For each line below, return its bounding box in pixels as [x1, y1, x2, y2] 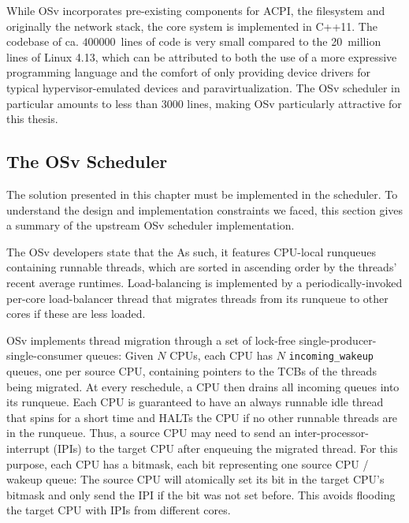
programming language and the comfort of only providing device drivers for [6, 64, 371, 80]
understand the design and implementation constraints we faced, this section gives [6, 201, 403, 218]
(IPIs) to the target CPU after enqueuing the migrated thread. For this [53, 439, 398, 456]
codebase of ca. [6, 33, 79, 50]
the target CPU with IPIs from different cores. [6, 502, 231, 518]
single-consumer [6, 347, 83, 364]
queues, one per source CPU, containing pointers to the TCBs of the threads [6, 362, 377, 379]
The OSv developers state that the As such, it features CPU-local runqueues [6, 243, 376, 260]
